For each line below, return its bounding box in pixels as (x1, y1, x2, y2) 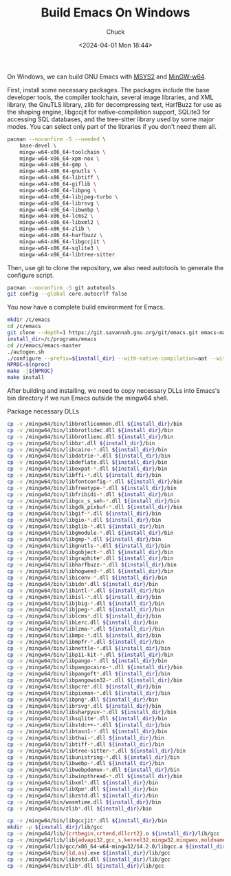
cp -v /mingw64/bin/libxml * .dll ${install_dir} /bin (7, 780, 158, 786)
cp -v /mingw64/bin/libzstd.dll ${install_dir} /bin (7, 792, 158, 799)
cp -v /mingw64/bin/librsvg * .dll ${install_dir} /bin (7, 702, 162, 709)
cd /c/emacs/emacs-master (7, 342, 81, 349)
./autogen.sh (7, 348, 45, 356)
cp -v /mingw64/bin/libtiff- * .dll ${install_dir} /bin (7, 741, 165, 748)
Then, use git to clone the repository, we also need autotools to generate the (7, 263, 224, 272)
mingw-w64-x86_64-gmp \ (19, 161, 88, 168)
